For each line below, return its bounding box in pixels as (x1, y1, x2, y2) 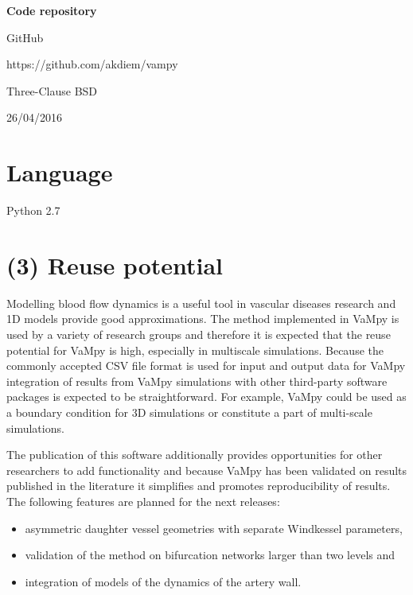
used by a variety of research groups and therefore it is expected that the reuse (6, 326, 391, 342)
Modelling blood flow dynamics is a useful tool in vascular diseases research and (6, 294, 396, 311)
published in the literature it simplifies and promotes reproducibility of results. (6, 477, 391, 494)
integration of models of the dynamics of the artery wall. (25, 573, 302, 589)
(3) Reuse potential (6, 248, 224, 281)
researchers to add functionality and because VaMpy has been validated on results (6, 461, 407, 478)
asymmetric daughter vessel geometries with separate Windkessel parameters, (25, 519, 403, 536)
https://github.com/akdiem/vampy (6, 56, 178, 72)
